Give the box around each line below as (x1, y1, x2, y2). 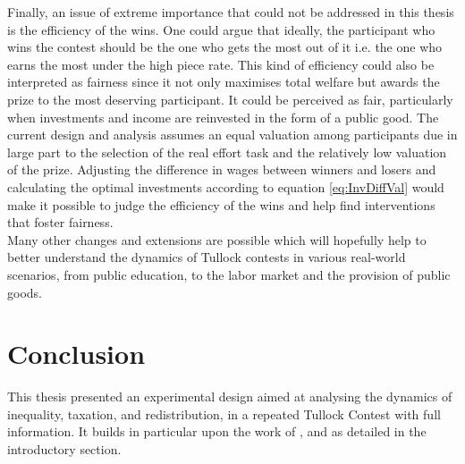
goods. (7, 283, 42, 301)
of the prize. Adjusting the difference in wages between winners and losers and (7, 160, 436, 179)
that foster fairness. (7, 213, 114, 232)
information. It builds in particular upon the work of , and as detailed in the (7, 422, 427, 441)
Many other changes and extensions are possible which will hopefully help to (7, 230, 427, 249)
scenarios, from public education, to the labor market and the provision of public (7, 265, 451, 283)
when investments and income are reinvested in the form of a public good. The (7, 107, 439, 126)
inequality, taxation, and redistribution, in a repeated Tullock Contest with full (7, 404, 441, 423)
